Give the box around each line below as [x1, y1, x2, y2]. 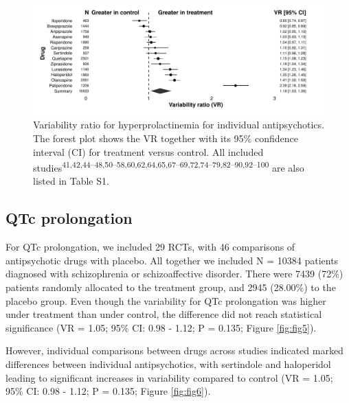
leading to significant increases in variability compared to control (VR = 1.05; [5, 370, 333, 384]
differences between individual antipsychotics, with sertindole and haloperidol [5, 357, 331, 371]
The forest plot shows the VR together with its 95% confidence [33, 131, 298, 146]
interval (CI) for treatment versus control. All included [33, 144, 264, 159]
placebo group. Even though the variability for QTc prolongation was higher [5, 293, 326, 308]
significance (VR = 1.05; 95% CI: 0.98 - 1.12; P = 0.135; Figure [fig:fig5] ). [5, 320, 317, 334]
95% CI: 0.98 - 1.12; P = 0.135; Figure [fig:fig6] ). [5, 384, 211, 398]
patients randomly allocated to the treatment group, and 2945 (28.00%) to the [5, 280, 336, 295]
